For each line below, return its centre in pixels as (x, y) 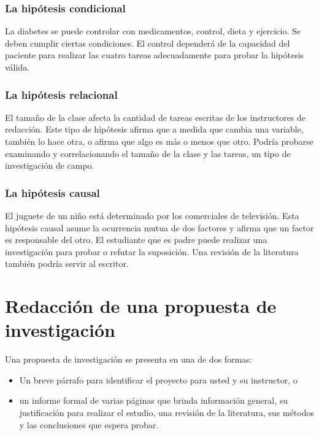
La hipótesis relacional (61, 94)
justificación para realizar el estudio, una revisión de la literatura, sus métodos (167, 413)
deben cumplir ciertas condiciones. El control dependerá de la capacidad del (148, 43)
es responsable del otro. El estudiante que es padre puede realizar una (136, 240)
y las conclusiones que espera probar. (89, 424)
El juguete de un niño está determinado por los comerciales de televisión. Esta (152, 215)
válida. (17, 67)
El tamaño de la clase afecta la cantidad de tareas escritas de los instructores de (156, 117)
